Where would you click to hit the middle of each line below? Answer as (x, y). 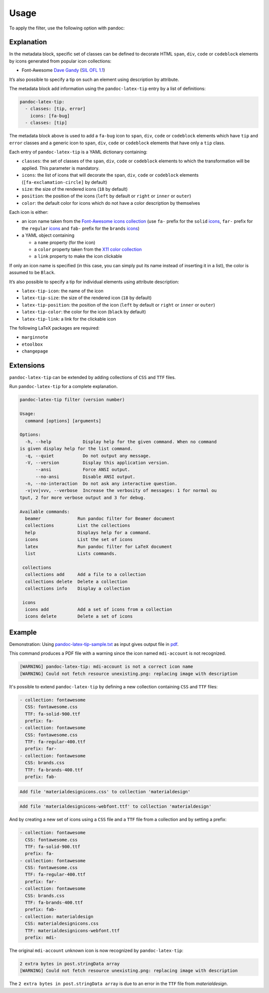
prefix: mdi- (41, 937)
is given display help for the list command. (76, 449)
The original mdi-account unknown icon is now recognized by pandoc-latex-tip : (96, 950)
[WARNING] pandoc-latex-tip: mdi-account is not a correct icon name (106, 667)
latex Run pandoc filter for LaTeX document (99, 546)
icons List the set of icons (79, 540)
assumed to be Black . (32, 273)
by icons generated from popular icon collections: (60, 61)
